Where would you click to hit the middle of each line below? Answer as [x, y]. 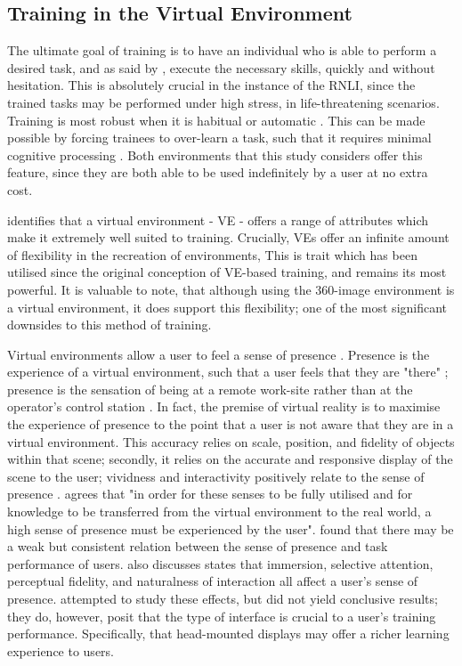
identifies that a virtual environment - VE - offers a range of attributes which [218, 219]
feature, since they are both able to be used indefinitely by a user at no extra [218, 172]
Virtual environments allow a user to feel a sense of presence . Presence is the [219, 354]
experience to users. [61, 650]
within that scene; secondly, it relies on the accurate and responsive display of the [230, 459]
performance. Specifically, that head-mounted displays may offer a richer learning [228, 634]
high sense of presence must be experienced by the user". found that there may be [231, 528]
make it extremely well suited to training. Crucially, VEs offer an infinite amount [228, 237]
